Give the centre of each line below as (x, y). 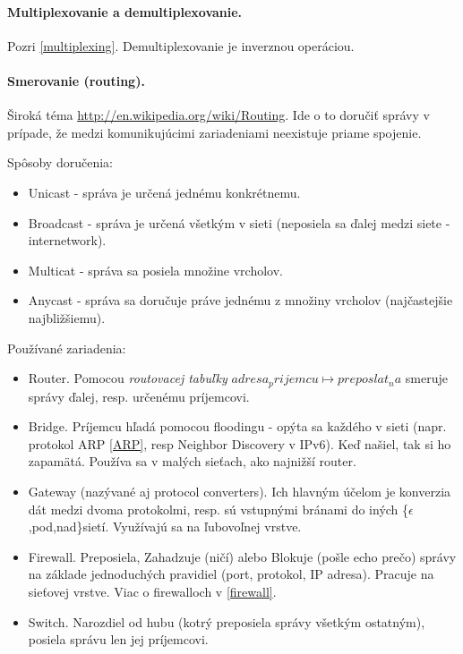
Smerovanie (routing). (76, 80)
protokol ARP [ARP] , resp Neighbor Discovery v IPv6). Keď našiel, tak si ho (240, 443)
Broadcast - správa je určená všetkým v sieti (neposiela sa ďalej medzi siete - (239, 222)
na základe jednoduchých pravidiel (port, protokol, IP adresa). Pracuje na (231, 574)
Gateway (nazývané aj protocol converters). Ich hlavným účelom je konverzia (240, 491)
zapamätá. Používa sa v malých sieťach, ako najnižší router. (192, 461)
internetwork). (67, 240)
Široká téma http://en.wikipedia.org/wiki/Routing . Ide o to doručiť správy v (219, 115)
